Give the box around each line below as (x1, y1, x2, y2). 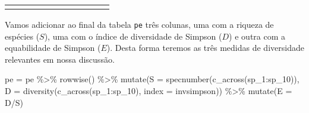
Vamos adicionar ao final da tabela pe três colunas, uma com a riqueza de (5, 18, 274, 30)
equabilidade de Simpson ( (5, 41, 101, 54)
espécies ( (5, 30, 40, 42)
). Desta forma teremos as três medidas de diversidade (106, 41, 304, 54)
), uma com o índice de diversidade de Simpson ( (44, 30, 222, 42)
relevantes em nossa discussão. (5, 53, 115, 65)
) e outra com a (229, 30, 286, 42)
